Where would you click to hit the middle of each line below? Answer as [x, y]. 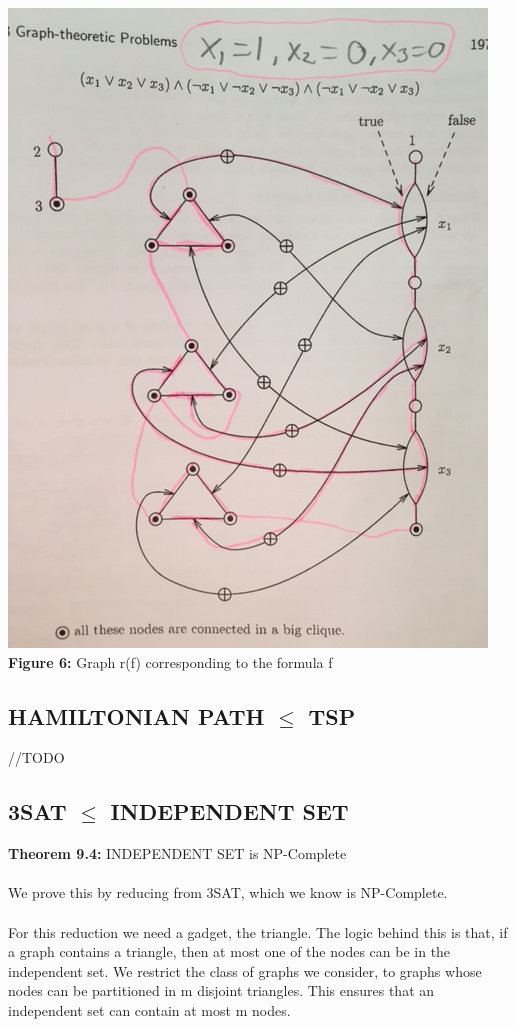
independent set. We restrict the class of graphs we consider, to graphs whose [245, 970]
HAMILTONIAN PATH [136, 715]
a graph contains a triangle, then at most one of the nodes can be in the [229, 951]
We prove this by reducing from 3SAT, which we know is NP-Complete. [228, 892]
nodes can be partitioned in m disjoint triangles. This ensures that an [221, 990]
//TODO [36, 757]
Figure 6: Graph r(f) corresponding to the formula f [170, 661]
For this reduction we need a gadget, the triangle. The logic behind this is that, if [258, 931]
